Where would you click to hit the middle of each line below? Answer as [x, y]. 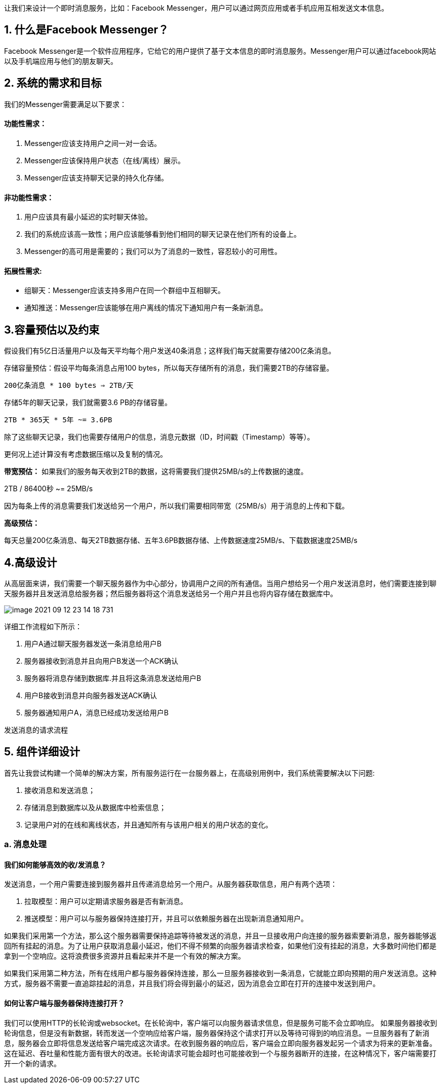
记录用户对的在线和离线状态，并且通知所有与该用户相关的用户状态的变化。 [148, 824]
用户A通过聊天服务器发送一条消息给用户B [93, 644]
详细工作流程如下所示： [43, 627]
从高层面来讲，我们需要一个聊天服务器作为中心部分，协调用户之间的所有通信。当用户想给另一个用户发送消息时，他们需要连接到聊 [220, 584]
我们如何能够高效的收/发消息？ [55, 864]
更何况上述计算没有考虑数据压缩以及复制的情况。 [86, 454]
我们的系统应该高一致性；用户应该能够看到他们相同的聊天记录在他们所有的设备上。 [163, 234]
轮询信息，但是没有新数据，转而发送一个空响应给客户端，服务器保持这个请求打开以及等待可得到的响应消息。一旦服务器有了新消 [217, 1033]
